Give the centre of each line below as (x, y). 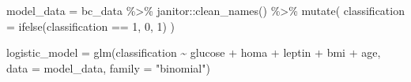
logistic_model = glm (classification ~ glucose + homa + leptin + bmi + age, (194, 52)
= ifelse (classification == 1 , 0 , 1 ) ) (91, 26)
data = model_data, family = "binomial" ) (108, 67)
